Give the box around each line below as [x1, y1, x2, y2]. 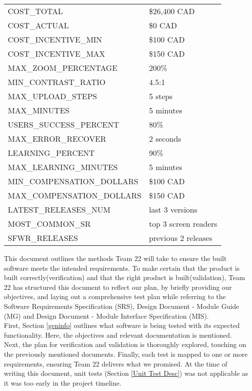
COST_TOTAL [8, 5, 63, 17]
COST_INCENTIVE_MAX [8, 48, 105, 59]
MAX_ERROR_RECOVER [8, 133, 106, 144]
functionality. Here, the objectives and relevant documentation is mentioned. [4, 329, 232, 340]
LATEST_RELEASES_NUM [8, 204, 111, 215]
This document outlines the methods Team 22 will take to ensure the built [4, 253, 227, 263]
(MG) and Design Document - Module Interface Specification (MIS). [4, 310, 209, 321]
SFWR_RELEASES [8, 232, 78, 243]
